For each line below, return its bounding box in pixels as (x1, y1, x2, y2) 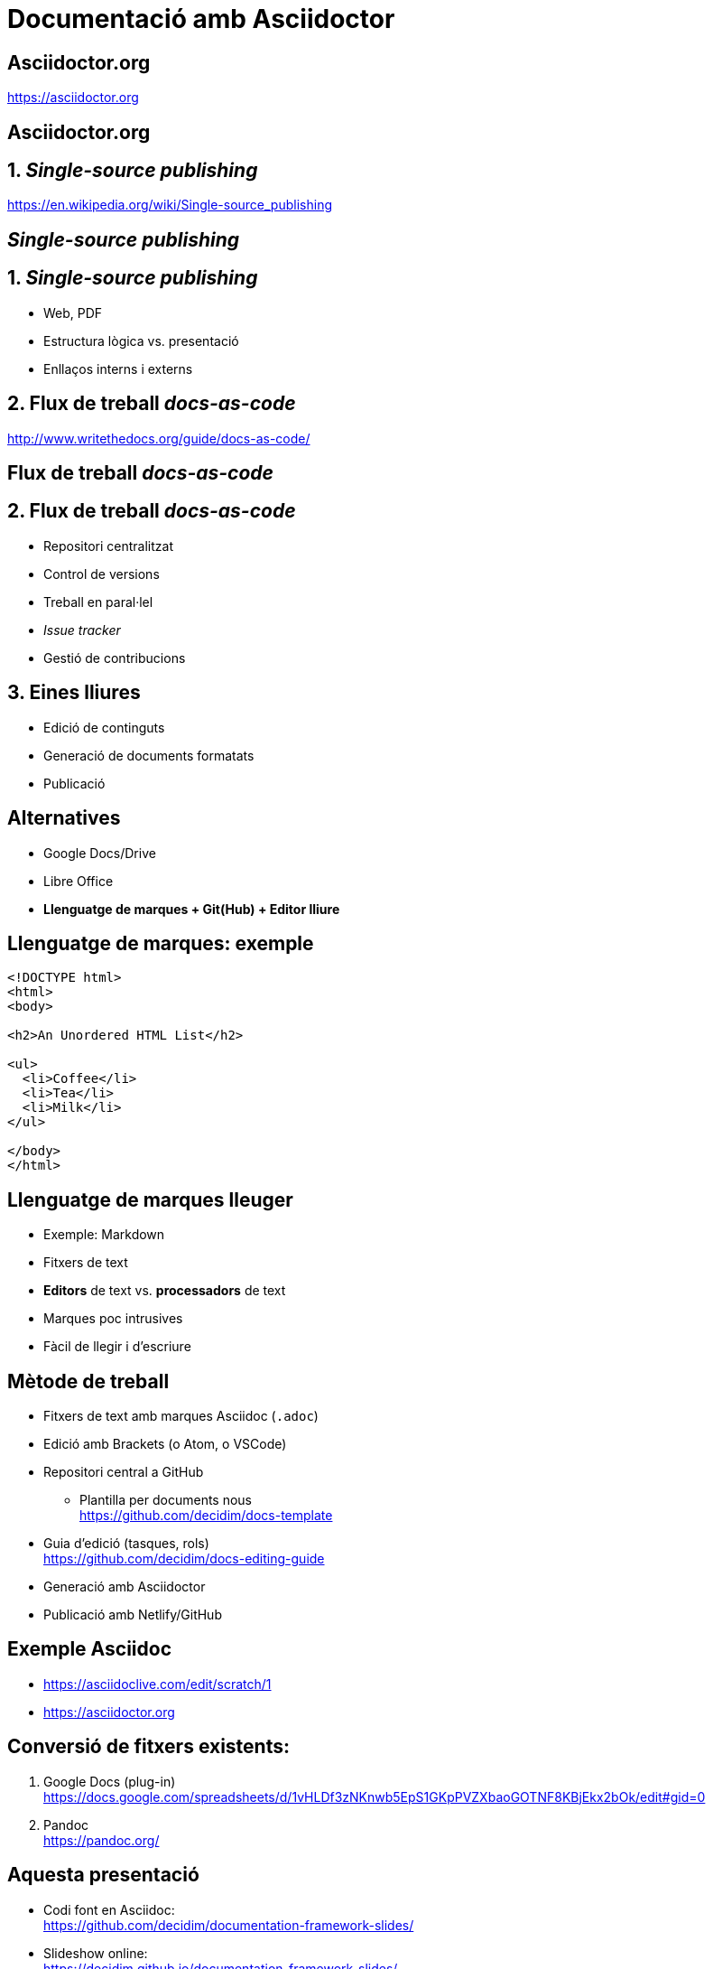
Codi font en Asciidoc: (43, 1901, 175, 1918)
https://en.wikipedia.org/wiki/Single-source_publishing (7, 197, 332, 213)
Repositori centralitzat (43, 537, 173, 554)
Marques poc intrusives (43, 1311, 183, 1327)
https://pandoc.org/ (43, 1832, 160, 1848)
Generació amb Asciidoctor (43, 1579, 206, 1595)
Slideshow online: (43, 1945, 148, 1961)
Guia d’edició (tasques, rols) (43, 1535, 209, 1552)
